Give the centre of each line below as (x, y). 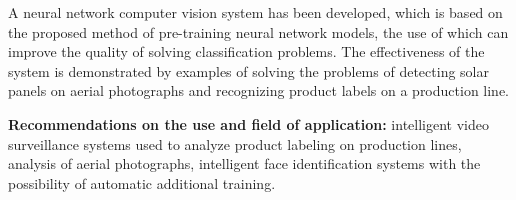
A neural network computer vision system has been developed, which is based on (255, 12)
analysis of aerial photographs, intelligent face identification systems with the (244, 163)
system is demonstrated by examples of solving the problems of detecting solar (248, 70)
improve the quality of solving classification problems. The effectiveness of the (246, 51)
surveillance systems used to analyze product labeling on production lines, (235, 143)
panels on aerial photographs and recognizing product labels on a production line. (259, 90)
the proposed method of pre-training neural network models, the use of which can (258, 31)
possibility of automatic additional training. (142, 182)
